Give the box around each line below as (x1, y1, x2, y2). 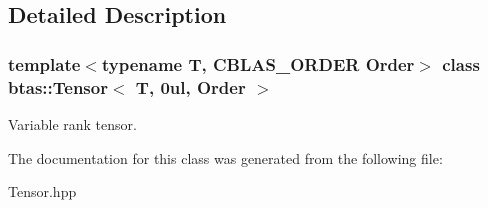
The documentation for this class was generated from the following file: (8, 147, 443, 168)
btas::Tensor (8, 74, 108, 99)
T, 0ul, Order (135, 74, 246, 99)
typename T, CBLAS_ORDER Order (101, 51, 415, 76)
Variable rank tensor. (8, 113, 137, 134)
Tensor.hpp (8, 181, 77, 202)
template (8, 51, 81, 76)
